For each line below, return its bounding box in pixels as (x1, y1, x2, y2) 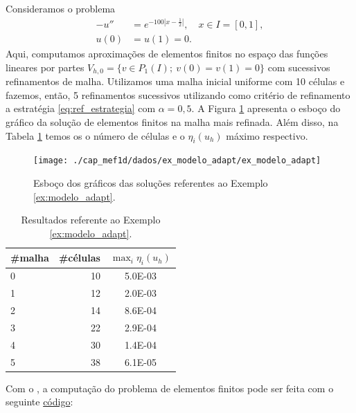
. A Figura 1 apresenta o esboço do (191, 101, 341, 116)
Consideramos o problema (6, 1, 116, 15)
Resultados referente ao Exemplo (21, 212, 161, 227)
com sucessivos (267, 59, 330, 74)
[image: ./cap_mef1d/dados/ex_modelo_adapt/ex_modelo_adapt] (33, 156, 321, 166)
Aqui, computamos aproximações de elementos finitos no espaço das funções (6, 46, 328, 61)
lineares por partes (6, 59, 84, 74)
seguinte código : (6, 394, 73, 409)
